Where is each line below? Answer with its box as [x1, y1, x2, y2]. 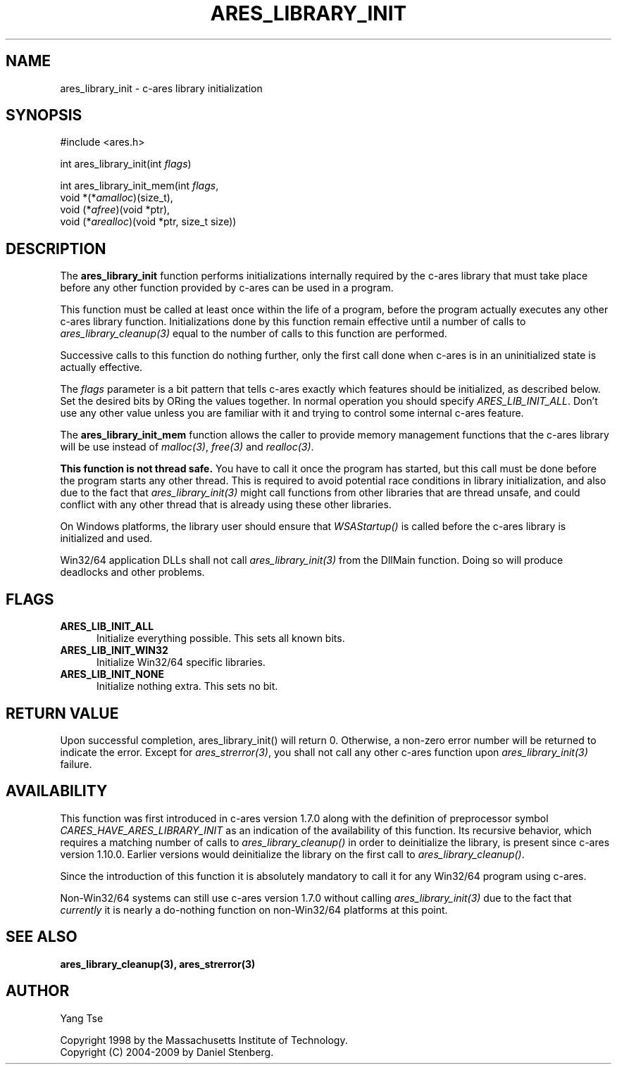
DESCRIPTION [6, 239, 106, 258]
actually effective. [60, 361, 143, 374]
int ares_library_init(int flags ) [60, 158, 192, 170]
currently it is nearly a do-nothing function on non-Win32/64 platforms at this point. [60, 903, 448, 916]
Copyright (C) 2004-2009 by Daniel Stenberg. [60, 1045, 274, 1058]
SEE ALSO [6, 928, 77, 946]
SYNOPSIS [6, 106, 82, 125]
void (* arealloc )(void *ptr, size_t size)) [60, 215, 237, 228]
